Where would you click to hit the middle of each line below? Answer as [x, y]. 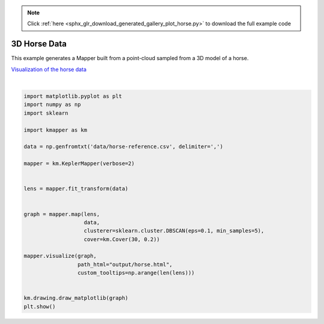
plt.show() [40, 306]
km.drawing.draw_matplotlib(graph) [76, 298]
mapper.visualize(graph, [60, 256]
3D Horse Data [39, 44]
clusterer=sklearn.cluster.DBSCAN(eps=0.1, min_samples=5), [174, 231]
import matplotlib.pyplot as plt [73, 96]
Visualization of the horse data [49, 69]
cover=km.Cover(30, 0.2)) [122, 239]
